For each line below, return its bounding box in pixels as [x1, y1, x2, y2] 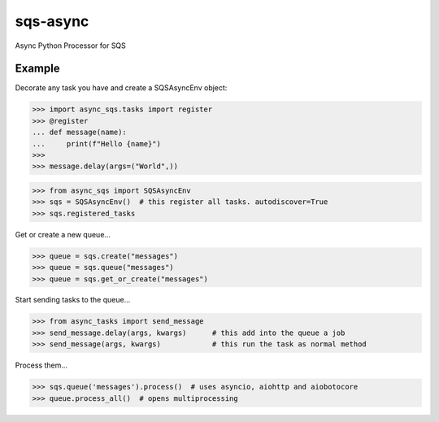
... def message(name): [32, 128, 128, 137]
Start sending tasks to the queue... [15, 295, 131, 305]
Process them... [15, 360, 68, 370]
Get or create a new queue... [15, 229, 111, 239]
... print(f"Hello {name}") [32, 139, 162, 148]
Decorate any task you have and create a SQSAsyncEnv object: [15, 83, 228, 93]
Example [15, 62, 60, 76]
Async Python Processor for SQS [15, 41, 126, 50]
